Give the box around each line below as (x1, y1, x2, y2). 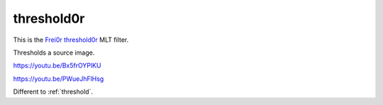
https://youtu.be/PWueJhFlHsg (13, 74, 104, 83)
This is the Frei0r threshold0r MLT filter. (13, 35, 129, 44)
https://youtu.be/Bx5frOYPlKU (13, 61, 101, 70)
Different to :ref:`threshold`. (13, 87, 94, 96)
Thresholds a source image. (13, 48, 95, 57)
